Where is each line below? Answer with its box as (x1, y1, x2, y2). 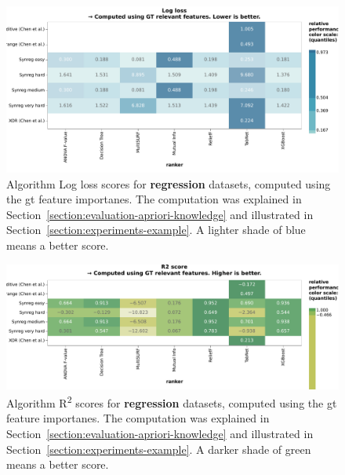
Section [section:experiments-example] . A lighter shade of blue (6, 221, 306, 238)
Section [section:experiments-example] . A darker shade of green (6, 440, 311, 457)
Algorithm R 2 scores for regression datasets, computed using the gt (6, 393, 337, 411)
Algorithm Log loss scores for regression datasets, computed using (6, 175, 331, 192)
